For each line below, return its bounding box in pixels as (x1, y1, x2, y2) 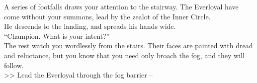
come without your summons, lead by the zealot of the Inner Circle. (4, 11, 211, 21)
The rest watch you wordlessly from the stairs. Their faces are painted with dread (4, 40, 253, 51)
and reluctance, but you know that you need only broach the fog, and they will (4, 50, 245, 60)
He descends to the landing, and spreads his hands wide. (4, 21, 176, 31)
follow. (4, 60, 24, 70)
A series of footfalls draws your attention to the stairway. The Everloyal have (4, 1, 239, 11)
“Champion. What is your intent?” (4, 30, 110, 41)
